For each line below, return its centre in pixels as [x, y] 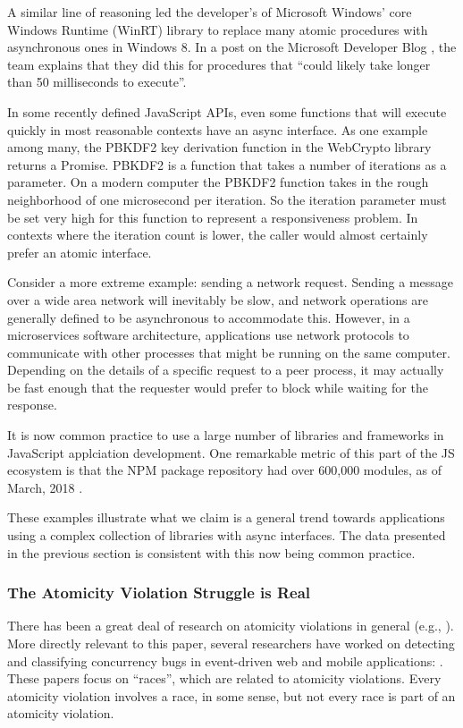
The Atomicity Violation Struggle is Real [159, 593]
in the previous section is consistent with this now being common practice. [211, 552]
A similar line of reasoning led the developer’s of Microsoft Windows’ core [210, 12]
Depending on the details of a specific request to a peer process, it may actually [226, 370]
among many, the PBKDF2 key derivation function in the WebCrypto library [219, 147]
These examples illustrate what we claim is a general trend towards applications [226, 517]
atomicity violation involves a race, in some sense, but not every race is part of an [231, 695]
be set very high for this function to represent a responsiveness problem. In [213, 217]
